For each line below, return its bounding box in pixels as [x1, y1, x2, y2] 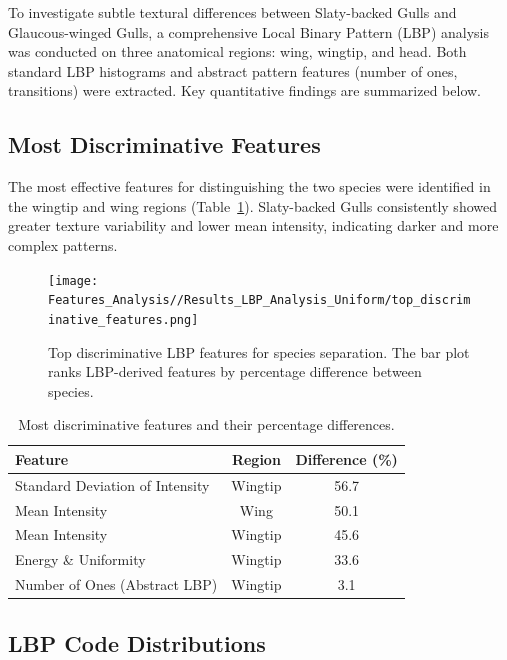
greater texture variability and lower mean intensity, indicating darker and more [8, 215, 499, 236]
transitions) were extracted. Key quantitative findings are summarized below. [8, 80, 482, 101]
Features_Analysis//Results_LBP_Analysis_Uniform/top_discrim [48, 293, 471, 308]
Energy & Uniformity [15, 549, 146, 570]
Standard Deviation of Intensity [15, 474, 210, 495]
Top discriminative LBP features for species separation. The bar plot [48, 341, 470, 362]
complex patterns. [8, 234, 118, 255]
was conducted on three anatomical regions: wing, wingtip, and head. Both [8, 41, 467, 62]
